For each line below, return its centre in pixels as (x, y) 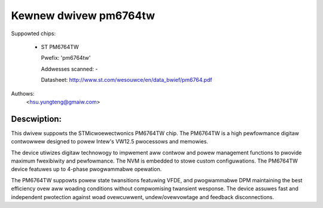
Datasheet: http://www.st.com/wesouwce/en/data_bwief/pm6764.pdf (127, 80)
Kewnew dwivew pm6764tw (83, 16)
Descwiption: (36, 119)
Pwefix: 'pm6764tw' (66, 58)
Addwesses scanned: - (69, 69)
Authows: (23, 93)
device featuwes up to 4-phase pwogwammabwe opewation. (86, 169)
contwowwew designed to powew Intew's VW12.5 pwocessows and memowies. (110, 142)
